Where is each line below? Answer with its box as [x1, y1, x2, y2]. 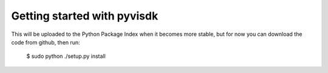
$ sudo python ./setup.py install [26, 52, 106, 60]
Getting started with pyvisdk [11, 9, 159, 23]
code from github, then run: [11, 38, 80, 46]
